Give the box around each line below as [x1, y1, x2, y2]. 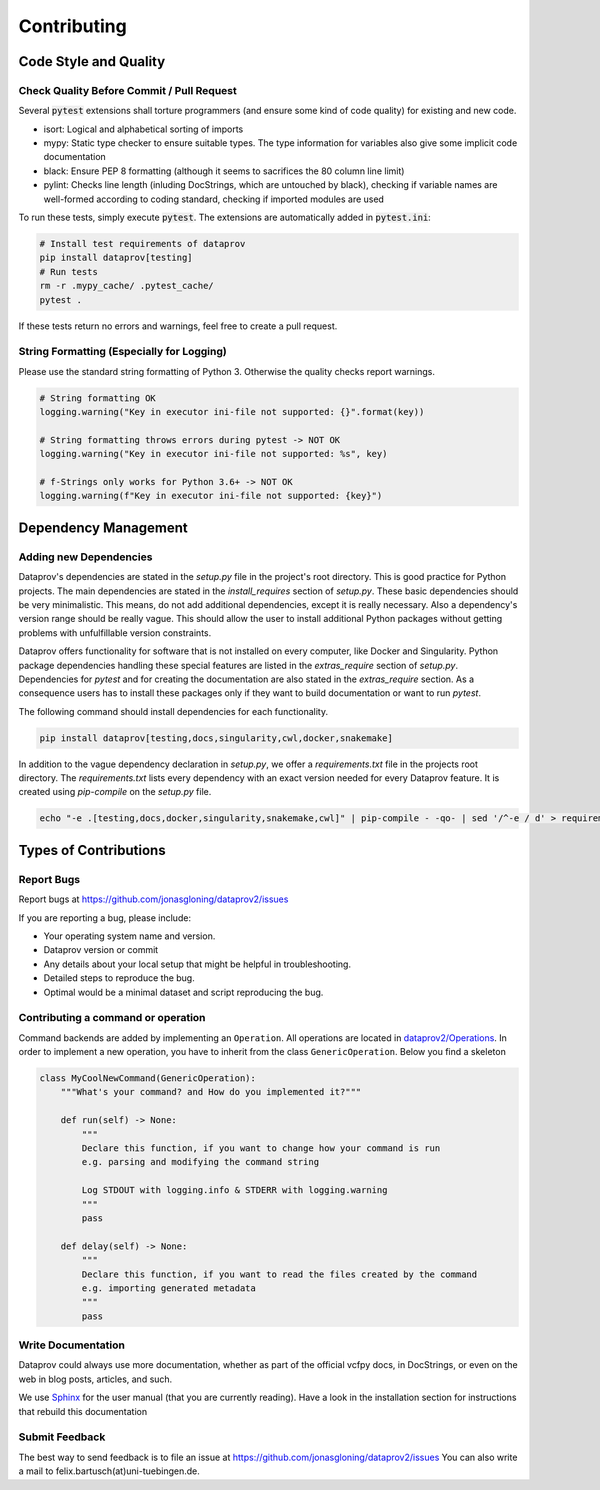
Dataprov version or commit [43, 944, 159, 956]
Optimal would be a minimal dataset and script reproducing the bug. [43, 986, 324, 998]
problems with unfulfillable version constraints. [18, 626, 212, 639]
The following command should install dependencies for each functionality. [18, 705, 329, 717]
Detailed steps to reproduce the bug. [43, 972, 195, 984]
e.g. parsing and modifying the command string [81, 1156, 320, 1168]
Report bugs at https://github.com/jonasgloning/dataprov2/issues [18, 893, 289, 905]
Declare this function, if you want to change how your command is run [81, 1143, 441, 1154]
